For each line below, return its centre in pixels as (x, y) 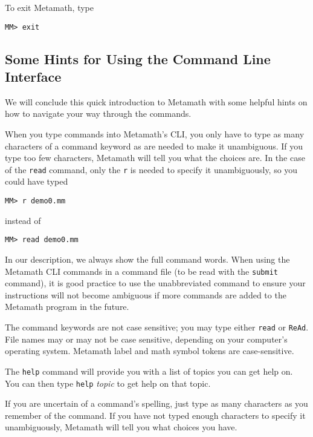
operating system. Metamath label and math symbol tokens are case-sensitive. (150, 351)
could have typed (37, 181)
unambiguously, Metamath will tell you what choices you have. (121, 427)
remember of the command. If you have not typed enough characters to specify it (155, 415)
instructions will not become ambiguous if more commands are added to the (146, 294)
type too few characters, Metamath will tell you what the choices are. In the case (155, 158)
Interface (33, 77)
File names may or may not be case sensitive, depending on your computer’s (146, 339)
